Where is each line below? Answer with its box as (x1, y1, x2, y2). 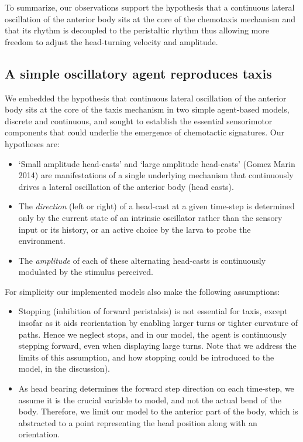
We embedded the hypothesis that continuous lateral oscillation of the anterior (5, 91, 287, 104)
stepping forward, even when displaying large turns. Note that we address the (18, 339, 297, 352)
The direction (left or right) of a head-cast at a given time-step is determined (18, 200, 295, 212)
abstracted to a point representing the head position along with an (18, 416, 257, 429)
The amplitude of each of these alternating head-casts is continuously (18, 254, 266, 266)
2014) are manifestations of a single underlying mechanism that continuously (18, 169, 294, 181)
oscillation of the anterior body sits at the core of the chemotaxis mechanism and (5, 12, 296, 25)
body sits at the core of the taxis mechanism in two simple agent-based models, (5, 103, 290, 115)
